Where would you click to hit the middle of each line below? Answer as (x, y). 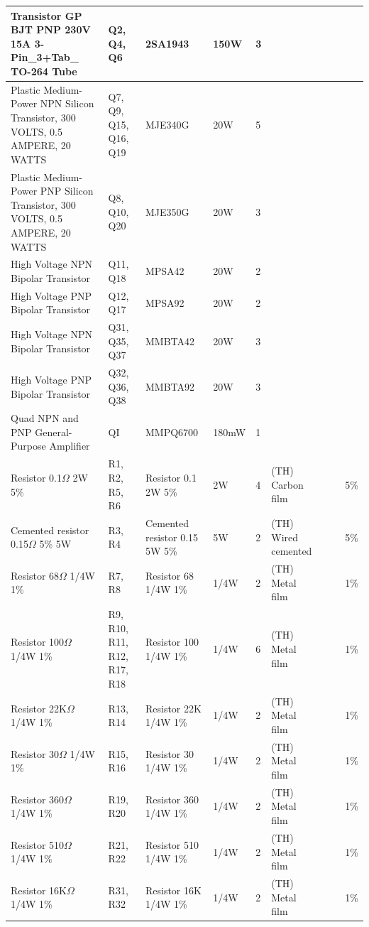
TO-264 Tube (44, 71)
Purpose (28, 446)
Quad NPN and (45, 418)
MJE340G (167, 124)
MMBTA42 (170, 341)
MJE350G (167, 211)
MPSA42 (165, 271)
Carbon (287, 484)
